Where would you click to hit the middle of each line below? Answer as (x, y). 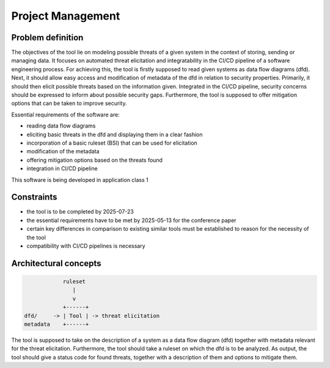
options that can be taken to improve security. (69, 103)
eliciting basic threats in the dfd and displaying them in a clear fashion (115, 134)
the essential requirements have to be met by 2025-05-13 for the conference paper (131, 220)
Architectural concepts (56, 263)
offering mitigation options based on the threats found (95, 160)
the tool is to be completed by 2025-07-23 (80, 212)
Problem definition (47, 38)
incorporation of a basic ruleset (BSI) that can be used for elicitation (112, 143)
